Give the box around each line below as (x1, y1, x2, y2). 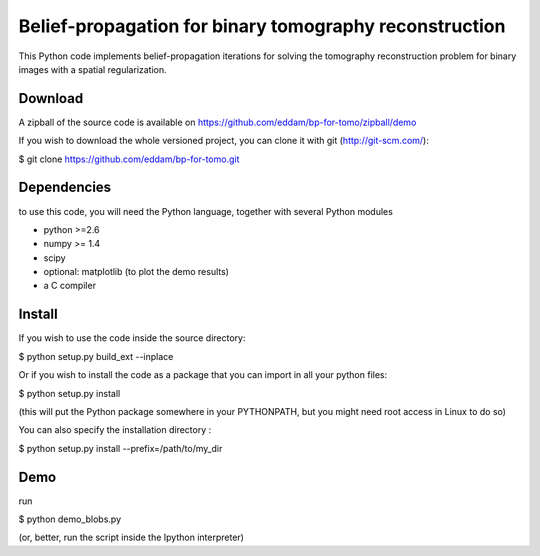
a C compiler (43, 280, 97, 292)
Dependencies (18, 179, 112, 196)
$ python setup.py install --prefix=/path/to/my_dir (18, 442, 223, 454)
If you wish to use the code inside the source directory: (18, 332, 246, 344)
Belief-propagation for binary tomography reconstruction (18, 15, 506, 37)
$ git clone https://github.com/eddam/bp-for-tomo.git (18, 153, 240, 165)
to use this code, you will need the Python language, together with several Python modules (18, 205, 394, 217)
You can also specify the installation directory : (18, 424, 212, 436)
